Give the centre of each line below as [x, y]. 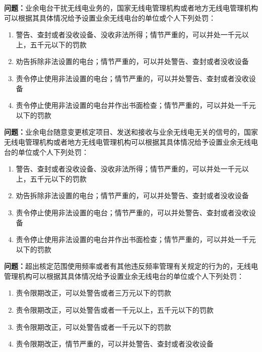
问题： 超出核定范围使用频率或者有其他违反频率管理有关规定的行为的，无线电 [131, 266]
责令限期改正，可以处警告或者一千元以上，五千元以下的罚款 [115, 310]
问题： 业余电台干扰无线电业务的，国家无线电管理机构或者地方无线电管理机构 [131, 8]
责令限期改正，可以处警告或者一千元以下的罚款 [93, 327]
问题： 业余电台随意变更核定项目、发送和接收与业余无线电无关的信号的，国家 [131, 132]
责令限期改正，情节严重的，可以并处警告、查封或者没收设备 [115, 344]
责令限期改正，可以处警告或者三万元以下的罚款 [93, 293]
